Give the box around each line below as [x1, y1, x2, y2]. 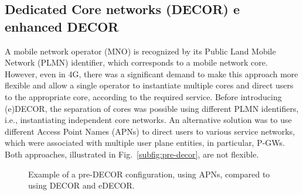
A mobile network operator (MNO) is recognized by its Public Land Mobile [5, 45, 276, 57]
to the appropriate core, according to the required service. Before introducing [5, 90, 282, 102]
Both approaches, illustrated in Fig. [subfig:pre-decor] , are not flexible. [5, 148, 259, 160]
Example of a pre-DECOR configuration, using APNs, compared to [28, 167, 270, 180]
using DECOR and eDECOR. [28, 179, 135, 191]
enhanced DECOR [5, 17, 119, 35]
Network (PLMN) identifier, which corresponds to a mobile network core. [5, 56, 268, 69]
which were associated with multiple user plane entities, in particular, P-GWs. [5, 136, 285, 149]
